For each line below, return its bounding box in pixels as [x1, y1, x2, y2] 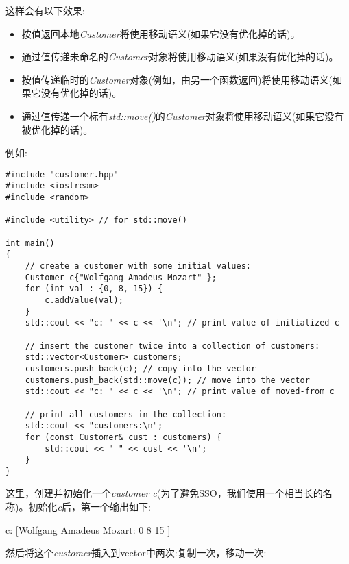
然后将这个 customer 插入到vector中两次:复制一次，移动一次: [5, 545, 267, 560]
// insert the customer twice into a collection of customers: [25, 341, 320, 351]
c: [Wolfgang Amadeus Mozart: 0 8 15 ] [5, 522, 171, 537]
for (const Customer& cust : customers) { [25, 432, 221, 442]
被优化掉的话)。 [21, 122, 93, 136]
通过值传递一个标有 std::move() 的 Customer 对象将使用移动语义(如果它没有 [21, 108, 344, 123]
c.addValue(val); [45, 295, 123, 305]
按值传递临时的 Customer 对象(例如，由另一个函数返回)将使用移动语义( [21, 72, 333, 86]
